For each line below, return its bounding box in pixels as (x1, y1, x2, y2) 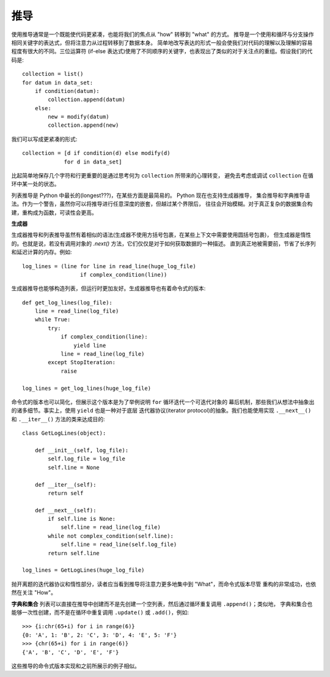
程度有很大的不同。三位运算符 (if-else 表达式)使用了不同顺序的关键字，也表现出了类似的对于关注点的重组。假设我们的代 (11, 48, 313, 55)
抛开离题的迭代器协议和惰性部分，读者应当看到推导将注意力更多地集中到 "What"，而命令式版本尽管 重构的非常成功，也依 (11, 580, 317, 588)
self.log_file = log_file (48, 455, 125, 462)
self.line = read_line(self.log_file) (61, 541, 177, 548)
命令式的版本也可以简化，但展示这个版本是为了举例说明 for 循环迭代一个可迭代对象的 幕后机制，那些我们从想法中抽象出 (11, 398, 315, 405)
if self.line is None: (48, 515, 116, 523)
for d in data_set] (64, 158, 122, 165)
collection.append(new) (48, 122, 119, 129)
